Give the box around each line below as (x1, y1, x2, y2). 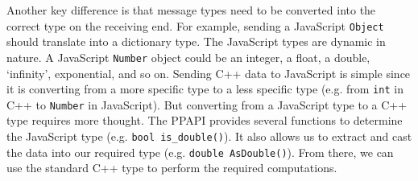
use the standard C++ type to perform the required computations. (6, 159, 337, 176)
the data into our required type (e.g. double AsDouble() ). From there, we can (6, 143, 394, 160)
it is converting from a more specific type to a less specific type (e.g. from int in (6, 80, 404, 97)
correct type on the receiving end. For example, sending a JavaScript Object (6, 17, 384, 34)
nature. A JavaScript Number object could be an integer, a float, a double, (6, 48, 370, 65)
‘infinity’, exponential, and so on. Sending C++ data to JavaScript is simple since (6, 64, 411, 81)
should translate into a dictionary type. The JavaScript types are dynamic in (6, 33, 386, 50)
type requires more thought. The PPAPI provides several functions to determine (6, 112, 403, 129)
